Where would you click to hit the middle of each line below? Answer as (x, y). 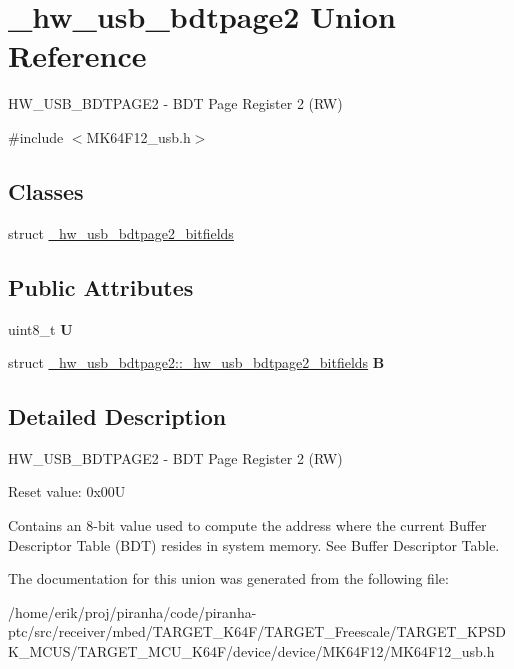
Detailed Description (117, 416)
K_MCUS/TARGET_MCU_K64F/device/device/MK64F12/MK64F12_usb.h (251, 651)
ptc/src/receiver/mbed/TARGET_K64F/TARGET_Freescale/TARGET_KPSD (257, 631)
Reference (77, 55)
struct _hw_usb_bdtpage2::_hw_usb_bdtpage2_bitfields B (196, 362)
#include (36, 136)
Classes (46, 190)
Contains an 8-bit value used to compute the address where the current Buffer (247, 525)
